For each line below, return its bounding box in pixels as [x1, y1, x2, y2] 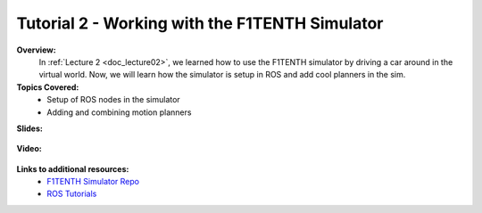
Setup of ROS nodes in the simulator [46, 94, 180, 105]
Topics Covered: [16, 81, 79, 93]
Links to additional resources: [16, 163, 129, 174]
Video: [16, 143, 42, 154]
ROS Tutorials [46, 188, 97, 200]
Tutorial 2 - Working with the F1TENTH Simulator [16, 13, 384, 33]
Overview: [16, 45, 57, 55]
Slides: [16, 123, 44, 134]
